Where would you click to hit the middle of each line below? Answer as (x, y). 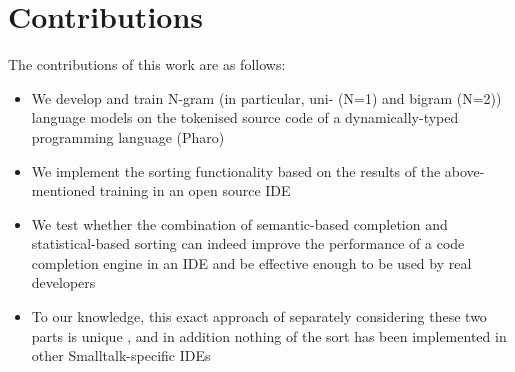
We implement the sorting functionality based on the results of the (236, 170)
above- (464, 170)
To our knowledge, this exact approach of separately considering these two (259, 316)
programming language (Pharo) (128, 136)
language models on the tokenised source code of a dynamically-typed (245, 117)
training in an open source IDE (195, 190)
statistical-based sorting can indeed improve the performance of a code (248, 243)
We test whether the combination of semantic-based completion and (239, 223)
